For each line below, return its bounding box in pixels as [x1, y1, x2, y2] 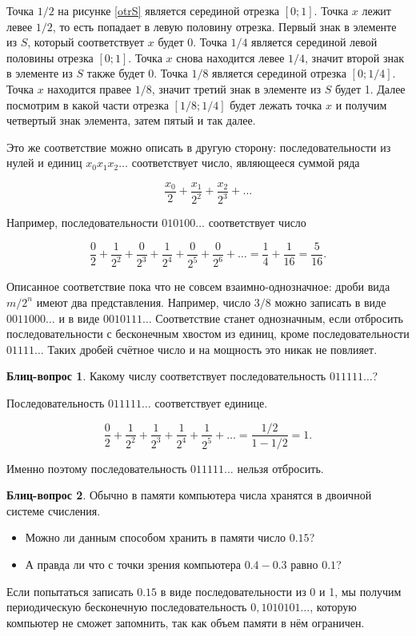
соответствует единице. [154, 394, 268, 411]
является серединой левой [251, 34, 378, 50]
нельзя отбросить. [237, 459, 324, 476]
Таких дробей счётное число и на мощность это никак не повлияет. [47, 340, 378, 357]
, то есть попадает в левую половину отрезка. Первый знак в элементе [52, 18, 397, 34]
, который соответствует [27, 34, 145, 50]
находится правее [47, 80, 131, 97]
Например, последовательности [6, 214, 158, 231]
